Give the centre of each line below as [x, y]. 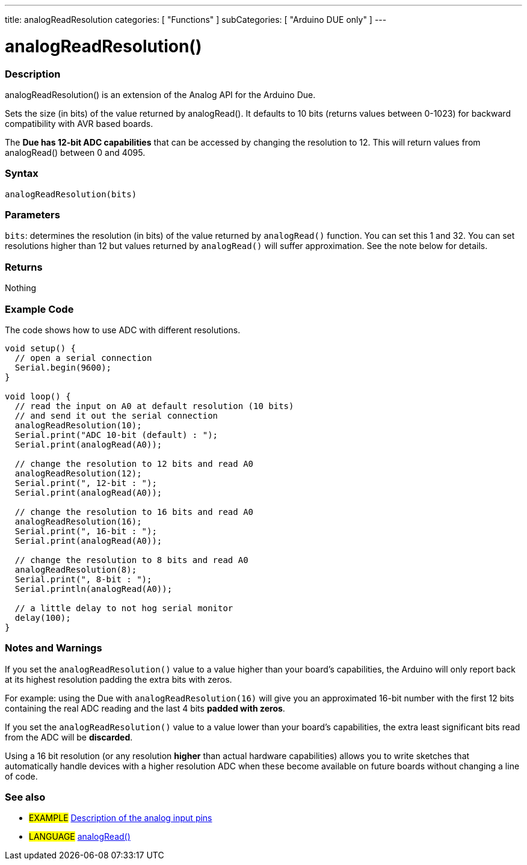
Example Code [39, 309]
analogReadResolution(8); [76, 569]
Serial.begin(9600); [63, 367]
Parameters [32, 215]
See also [25, 797]
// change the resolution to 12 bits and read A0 [134, 463]
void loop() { [38, 396]
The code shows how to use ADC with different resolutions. [123, 330]
